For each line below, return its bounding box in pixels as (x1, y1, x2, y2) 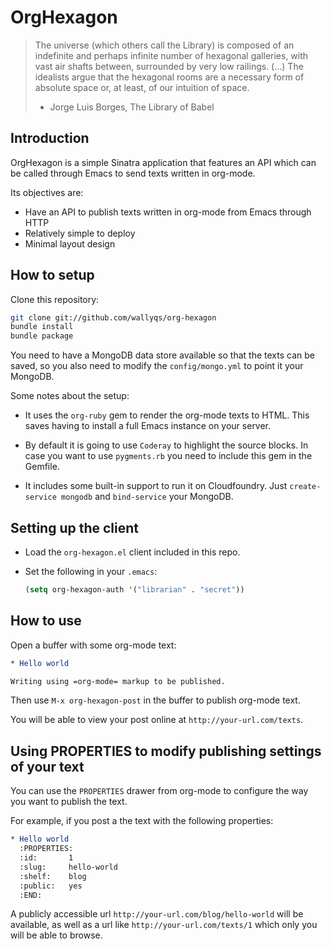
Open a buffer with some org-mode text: (10, 639, 177, 651)
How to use (10, 612, 82, 630)
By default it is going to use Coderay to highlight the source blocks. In (24, 439, 309, 451)
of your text (10, 758, 85, 775)
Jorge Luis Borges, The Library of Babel (49, 101, 215, 113)
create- (289, 482, 322, 492)
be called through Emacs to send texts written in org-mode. (10, 167, 256, 179)
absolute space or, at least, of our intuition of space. (34, 81, 250, 93)
